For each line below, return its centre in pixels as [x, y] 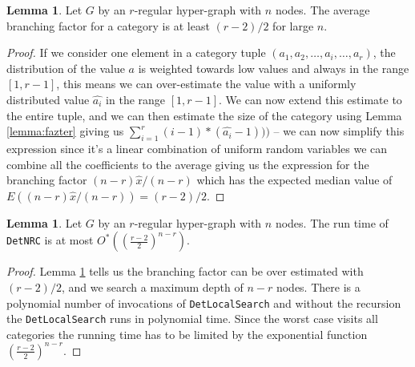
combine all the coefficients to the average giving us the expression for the [188, 164]
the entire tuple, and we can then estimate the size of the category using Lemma [204, 115]
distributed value [48, 99]
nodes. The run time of [332, 222]
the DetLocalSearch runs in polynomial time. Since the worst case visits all [192, 319]
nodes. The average [322, 10]
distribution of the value [66, 68]
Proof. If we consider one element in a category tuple [136, 52]
